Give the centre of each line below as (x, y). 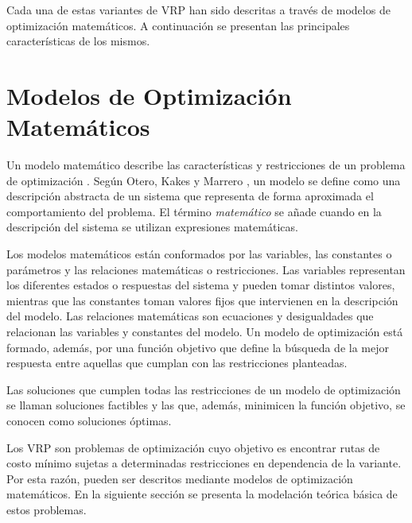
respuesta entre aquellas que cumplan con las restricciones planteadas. (177, 363)
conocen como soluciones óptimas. (89, 420)
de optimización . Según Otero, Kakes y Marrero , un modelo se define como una (204, 180)
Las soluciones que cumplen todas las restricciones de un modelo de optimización (204, 389)
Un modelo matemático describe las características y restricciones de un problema (206, 165)
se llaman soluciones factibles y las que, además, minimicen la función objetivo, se (206, 405)
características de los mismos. (78, 41)
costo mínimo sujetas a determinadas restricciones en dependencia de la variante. (204, 463)
